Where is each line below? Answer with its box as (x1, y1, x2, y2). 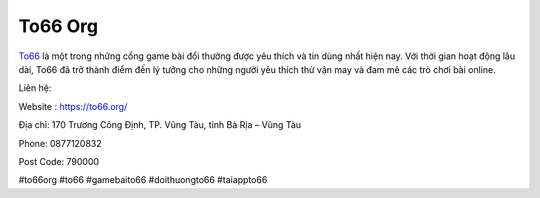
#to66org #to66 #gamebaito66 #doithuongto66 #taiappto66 (18, 174, 268, 186)
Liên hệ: (18, 82, 52, 94)
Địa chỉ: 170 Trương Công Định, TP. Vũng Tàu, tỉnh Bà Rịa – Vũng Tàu (18, 119, 302, 131)
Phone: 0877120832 (18, 137, 102, 149)
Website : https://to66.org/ (18, 100, 128, 112)
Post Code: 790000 (18, 155, 100, 167)
